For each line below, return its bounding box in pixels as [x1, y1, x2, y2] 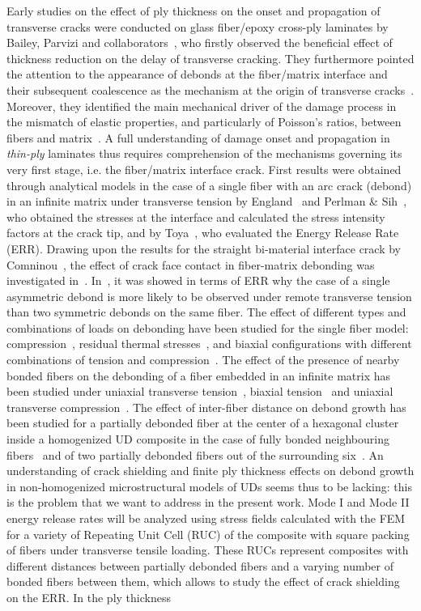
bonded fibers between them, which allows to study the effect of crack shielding [6, 573, 400, 590]
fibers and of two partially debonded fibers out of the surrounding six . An [6, 446, 384, 463]
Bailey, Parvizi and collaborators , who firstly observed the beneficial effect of [6, 34, 393, 51]
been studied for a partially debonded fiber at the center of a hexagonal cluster [6, 414, 399, 431]
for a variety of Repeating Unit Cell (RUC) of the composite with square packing [6, 525, 410, 542]
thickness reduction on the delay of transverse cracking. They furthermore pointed [6, 49, 415, 66]
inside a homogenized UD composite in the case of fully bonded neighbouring [6, 431, 389, 448]
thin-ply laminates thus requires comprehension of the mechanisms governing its [6, 145, 402, 162]
